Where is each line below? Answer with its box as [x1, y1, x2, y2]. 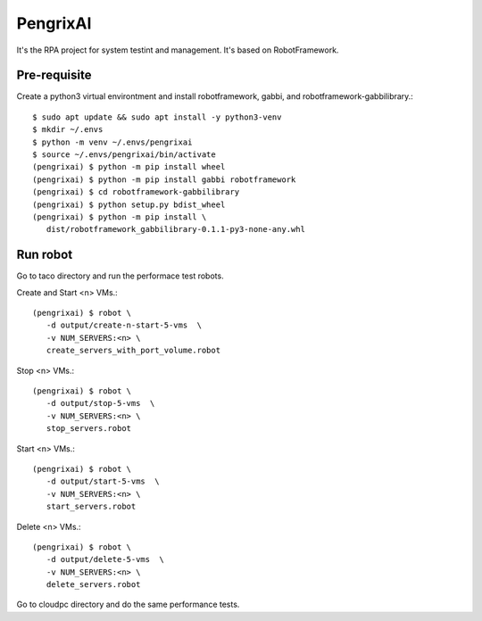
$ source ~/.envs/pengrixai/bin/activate [32, 150, 216, 160]
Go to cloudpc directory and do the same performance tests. [16, 599, 240, 610]
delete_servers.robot [46, 580, 141, 590]
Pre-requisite [16, 68, 92, 83]
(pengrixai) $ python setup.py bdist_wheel [32, 199, 226, 210]
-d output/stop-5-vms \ [46, 398, 155, 409]
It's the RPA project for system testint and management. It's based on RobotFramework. [16, 45, 339, 55]
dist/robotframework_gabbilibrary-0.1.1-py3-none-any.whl [46, 224, 305, 235]
